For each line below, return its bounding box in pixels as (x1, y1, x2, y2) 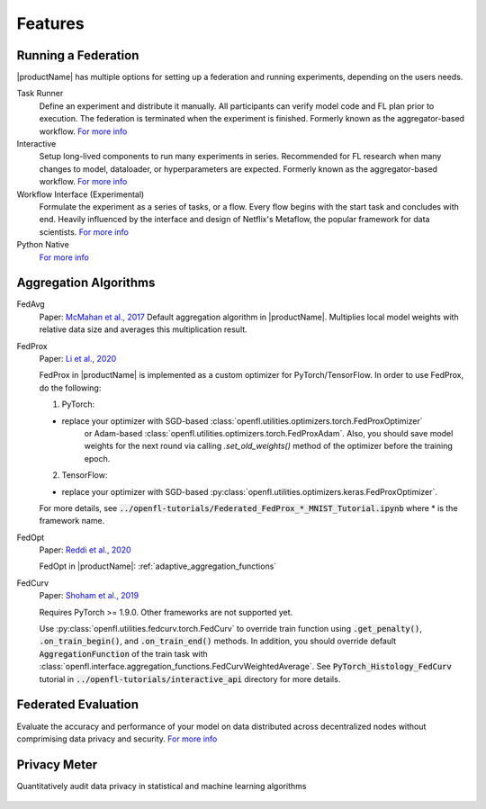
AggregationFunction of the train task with (39, 648, 209, 659)
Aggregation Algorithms (16, 275, 156, 291)
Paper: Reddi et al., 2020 (39, 544, 131, 555)
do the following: (39, 382, 102, 393)
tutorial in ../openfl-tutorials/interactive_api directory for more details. (39, 673, 341, 684)
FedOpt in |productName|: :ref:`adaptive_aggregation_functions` (39, 561, 277, 571)
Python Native (16, 239, 69, 250)
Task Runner (16, 88, 64, 99)
